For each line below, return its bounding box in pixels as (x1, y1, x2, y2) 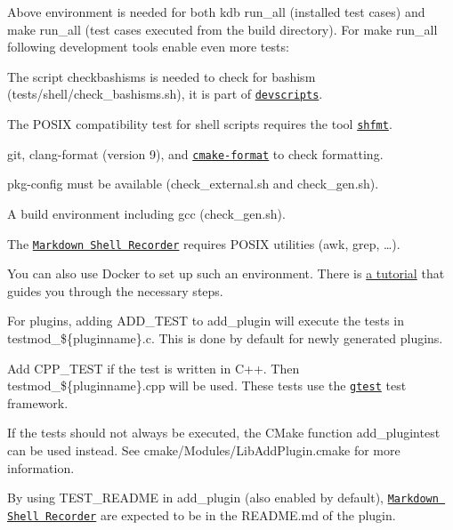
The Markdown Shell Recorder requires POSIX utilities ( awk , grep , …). (7, 234, 400, 253)
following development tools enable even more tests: (7, 37, 289, 56)
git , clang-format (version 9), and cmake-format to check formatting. (7, 144, 384, 163)
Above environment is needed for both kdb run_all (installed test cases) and (7, 3, 425, 20)
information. (7, 458, 75, 477)
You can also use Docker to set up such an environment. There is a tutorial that (7, 264, 445, 283)
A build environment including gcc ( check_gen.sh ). (7, 204, 286, 222)
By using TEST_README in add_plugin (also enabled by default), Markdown (7, 488, 439, 507)
